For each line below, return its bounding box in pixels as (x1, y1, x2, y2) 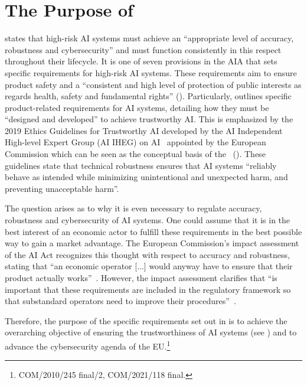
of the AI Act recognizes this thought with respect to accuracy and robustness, (5, 248, 290, 260)
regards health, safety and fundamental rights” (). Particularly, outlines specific (5, 90, 292, 102)
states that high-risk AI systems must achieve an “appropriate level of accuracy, (5, 32, 294, 44)
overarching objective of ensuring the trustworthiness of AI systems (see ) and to (5, 326, 297, 338)
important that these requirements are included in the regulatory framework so (5, 283, 291, 295)
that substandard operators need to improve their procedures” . (5, 295, 236, 307)
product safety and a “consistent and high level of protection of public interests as (5, 78, 302, 90)
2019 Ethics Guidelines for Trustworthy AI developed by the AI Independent (5, 124, 283, 136)
